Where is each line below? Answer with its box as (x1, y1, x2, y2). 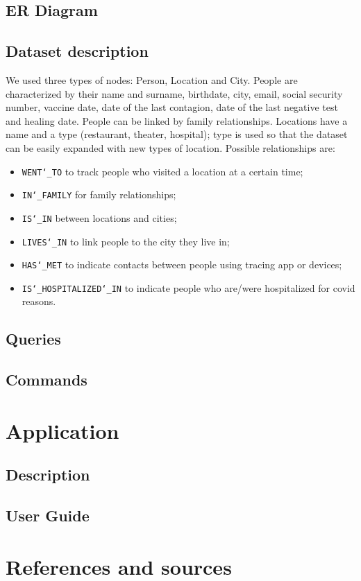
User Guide (6, 505, 90, 526)
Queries (6, 328, 61, 349)
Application (6, 416, 119, 444)
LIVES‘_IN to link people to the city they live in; (22, 234, 230, 248)
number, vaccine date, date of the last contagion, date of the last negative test (6, 100, 338, 114)
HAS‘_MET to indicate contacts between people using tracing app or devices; (22, 257, 342, 272)
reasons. (22, 294, 56, 309)
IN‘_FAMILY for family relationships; (22, 187, 176, 202)
